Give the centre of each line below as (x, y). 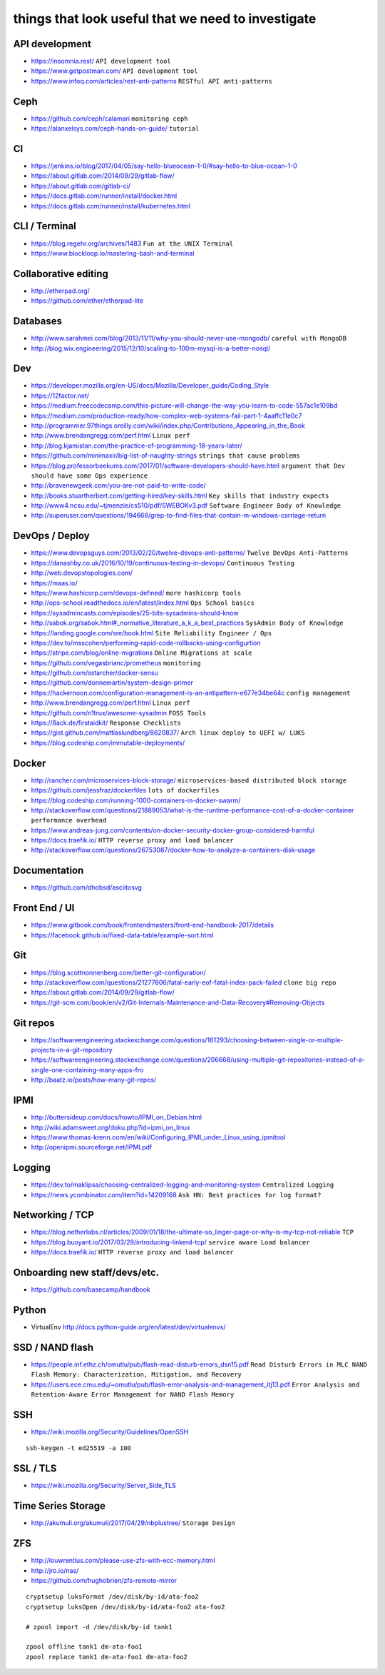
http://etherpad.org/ (61, 291)
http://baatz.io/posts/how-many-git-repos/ (94, 1080)
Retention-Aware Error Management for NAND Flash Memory (133, 1395)
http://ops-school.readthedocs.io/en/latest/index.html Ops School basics (143, 603)
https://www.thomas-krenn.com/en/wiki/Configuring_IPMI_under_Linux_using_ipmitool (158, 1137)
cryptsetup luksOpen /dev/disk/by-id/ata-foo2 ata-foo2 (125, 1607)
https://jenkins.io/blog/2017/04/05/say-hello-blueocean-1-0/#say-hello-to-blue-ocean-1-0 (164, 166)
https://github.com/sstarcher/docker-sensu (94, 673)
